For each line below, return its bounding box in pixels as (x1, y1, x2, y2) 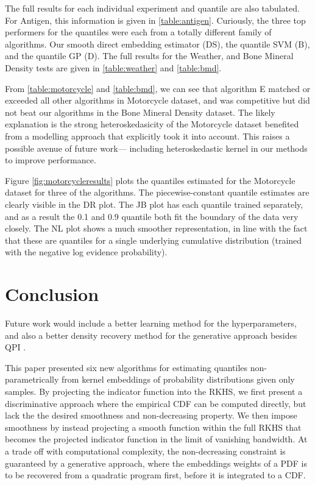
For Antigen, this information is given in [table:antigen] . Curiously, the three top (5, 13, 306, 26)
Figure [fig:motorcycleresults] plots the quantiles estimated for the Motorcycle (5, 174, 296, 186)
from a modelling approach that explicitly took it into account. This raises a (5, 129, 290, 142)
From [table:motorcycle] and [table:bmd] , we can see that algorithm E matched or (5, 82, 311, 94)
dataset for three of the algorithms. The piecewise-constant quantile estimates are (5, 186, 310, 199)
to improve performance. (5, 154, 96, 166)
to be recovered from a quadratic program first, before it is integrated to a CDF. (5, 469, 306, 481)
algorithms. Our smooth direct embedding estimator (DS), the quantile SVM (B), (5, 37, 310, 50)
